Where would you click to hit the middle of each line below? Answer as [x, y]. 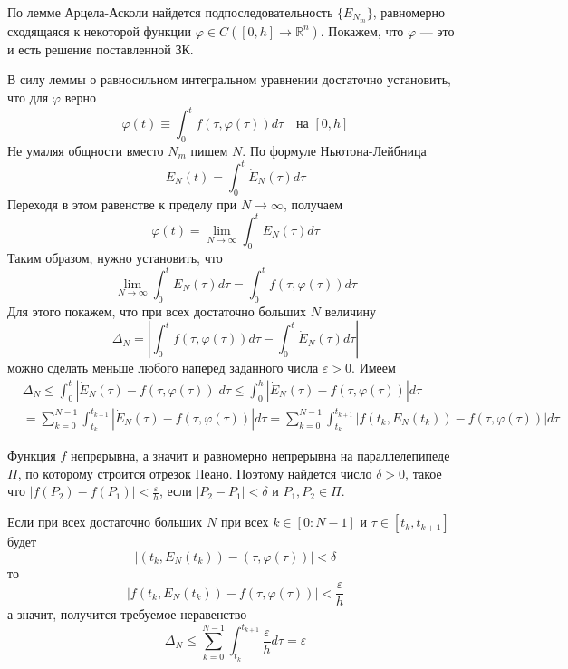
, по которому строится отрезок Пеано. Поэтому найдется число [195, 473]
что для [28, 97]
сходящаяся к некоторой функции [100, 30]
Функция [32, 456]
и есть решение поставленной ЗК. [101, 48]
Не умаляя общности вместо [86, 150]
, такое [424, 473]
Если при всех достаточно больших [105, 522]
